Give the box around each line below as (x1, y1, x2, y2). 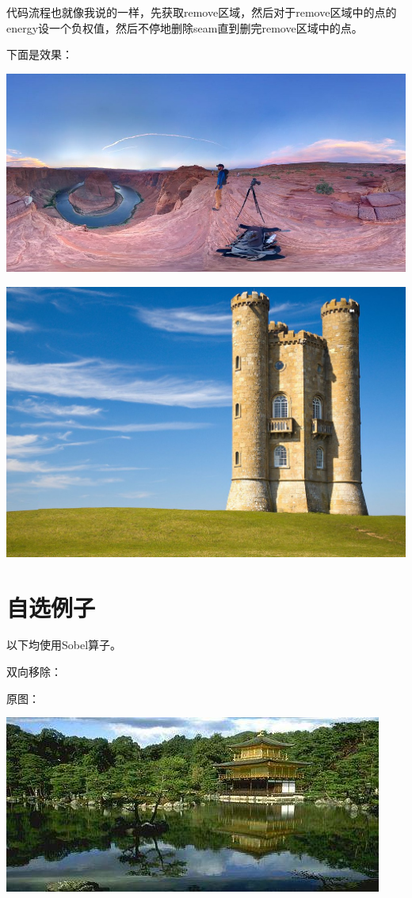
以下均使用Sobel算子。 (6, 636, 122, 653)
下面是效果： (6, 46, 73, 63)
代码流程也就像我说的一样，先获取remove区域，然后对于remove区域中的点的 (6, 4, 397, 20)
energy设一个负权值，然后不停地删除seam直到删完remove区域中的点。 (6, 19, 363, 36)
